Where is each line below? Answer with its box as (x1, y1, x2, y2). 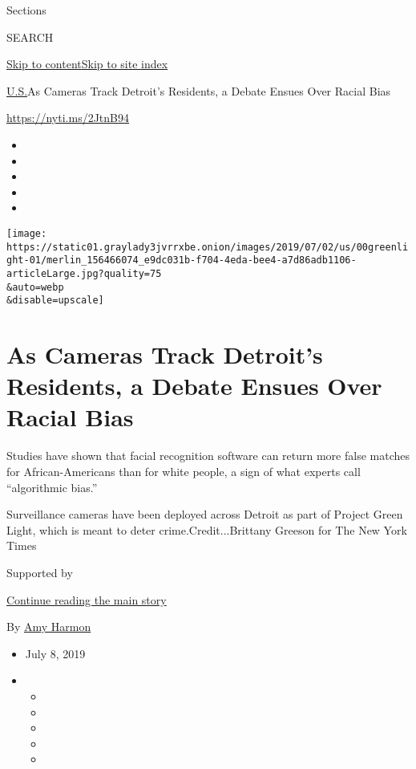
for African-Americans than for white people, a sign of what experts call (6, 462, 361, 479)
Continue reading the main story (6, 591, 167, 608)
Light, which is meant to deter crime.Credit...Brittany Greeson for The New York (6, 521, 407, 538)
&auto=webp (6, 281, 64, 293)
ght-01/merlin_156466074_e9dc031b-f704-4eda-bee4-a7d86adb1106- (6, 254, 357, 267)
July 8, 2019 (25, 645, 86, 661)
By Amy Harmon (6, 618, 91, 635)
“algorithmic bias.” (6, 478, 98, 495)
